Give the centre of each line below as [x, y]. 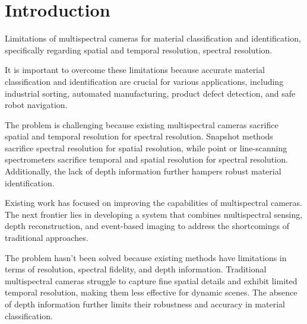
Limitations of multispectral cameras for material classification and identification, [153, 38]
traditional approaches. [47, 238]
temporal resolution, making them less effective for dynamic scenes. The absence [151, 292]
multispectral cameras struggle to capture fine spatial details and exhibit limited [151, 280]
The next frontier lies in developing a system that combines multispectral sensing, [154, 214]
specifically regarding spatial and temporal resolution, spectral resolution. [139, 50]
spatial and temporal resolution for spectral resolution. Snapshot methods [139, 136]
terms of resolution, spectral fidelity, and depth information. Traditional [136, 269]
